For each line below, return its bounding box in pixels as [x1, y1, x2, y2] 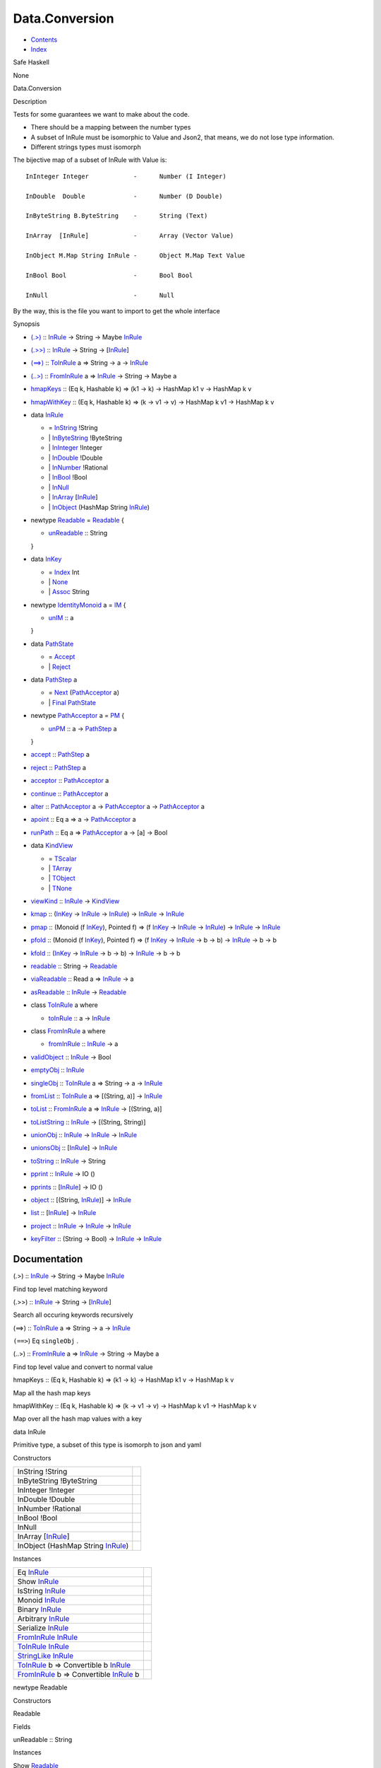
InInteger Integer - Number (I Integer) [25, 172, 227, 180]
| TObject [48, 874, 75, 883]
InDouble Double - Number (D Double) [25, 192, 223, 200]
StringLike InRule [17, 1651, 74, 1661]
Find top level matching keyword [13, 1284, 108, 1293]
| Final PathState [48, 698, 97, 706]
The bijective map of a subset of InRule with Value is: [13, 156, 167, 164]
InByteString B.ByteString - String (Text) [25, 212, 208, 220]
